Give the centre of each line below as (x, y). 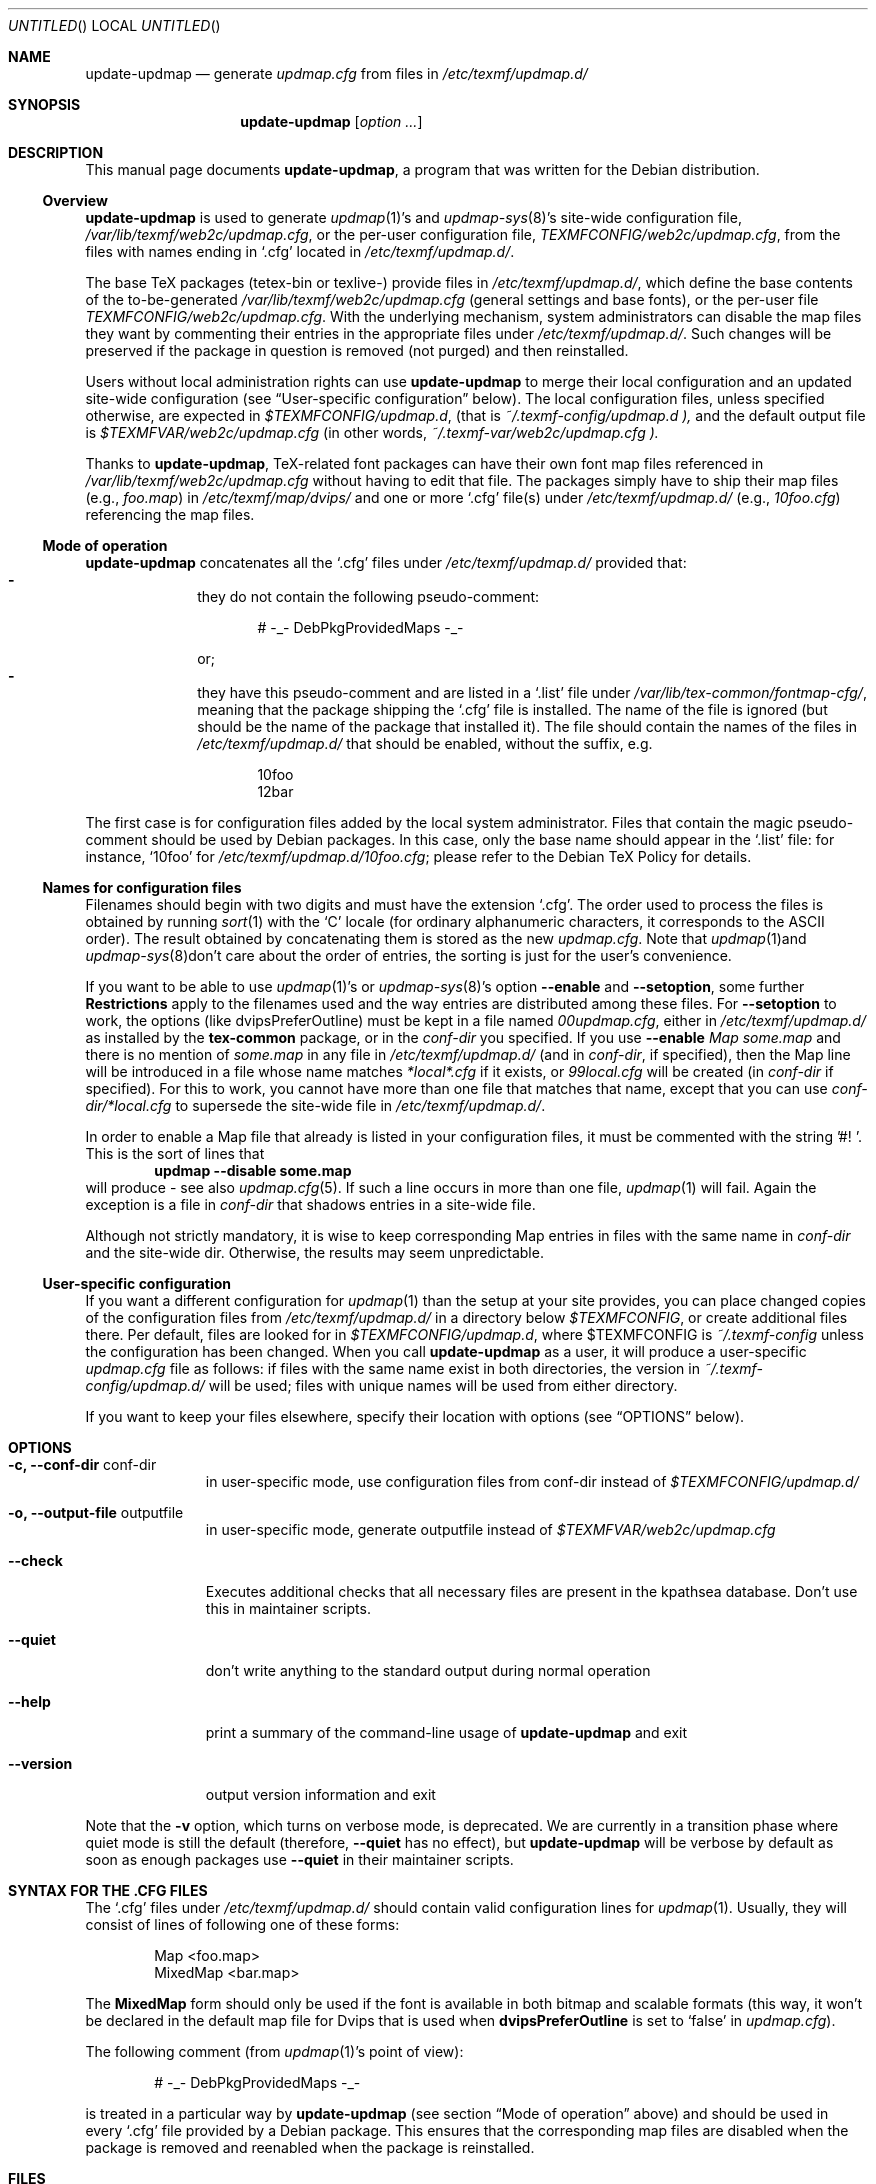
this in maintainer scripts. (288, 1608)
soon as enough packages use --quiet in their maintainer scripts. (299, 1859)
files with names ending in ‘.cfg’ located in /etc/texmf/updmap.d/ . (300, 251)
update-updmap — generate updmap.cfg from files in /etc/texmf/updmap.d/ (336, 73)
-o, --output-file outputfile (96, 1512)
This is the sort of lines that (175, 1153)
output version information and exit (320, 1794)
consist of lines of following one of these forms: (242, 1924)
